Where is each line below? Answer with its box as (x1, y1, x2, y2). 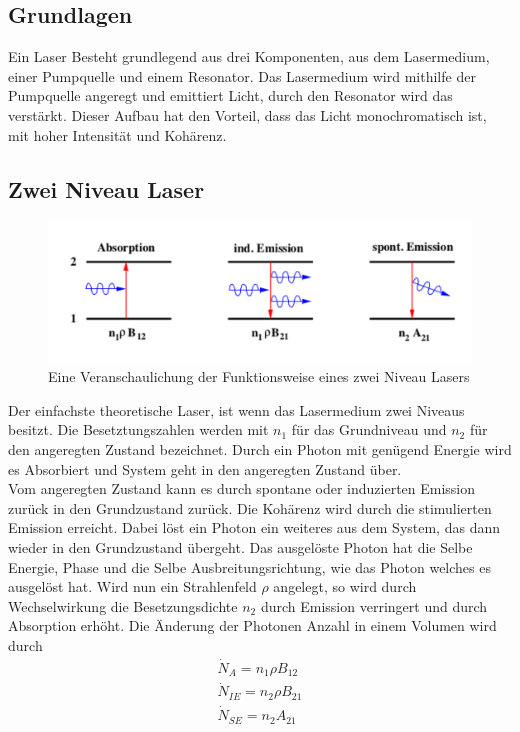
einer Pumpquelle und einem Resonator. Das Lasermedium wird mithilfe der (8, 65, 476, 86)
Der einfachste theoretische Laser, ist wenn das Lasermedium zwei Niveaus (8, 399, 465, 420)
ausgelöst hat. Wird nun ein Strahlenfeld (8, 576, 257, 597)
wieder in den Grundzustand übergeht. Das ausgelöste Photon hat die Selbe (8, 536, 473, 557)
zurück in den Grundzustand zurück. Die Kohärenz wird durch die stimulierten (8, 497, 492, 518)
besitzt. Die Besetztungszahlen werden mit (8, 419, 269, 440)
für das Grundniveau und (291, 419, 447, 440)
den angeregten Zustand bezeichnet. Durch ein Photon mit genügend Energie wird (8, 438, 512, 459)
